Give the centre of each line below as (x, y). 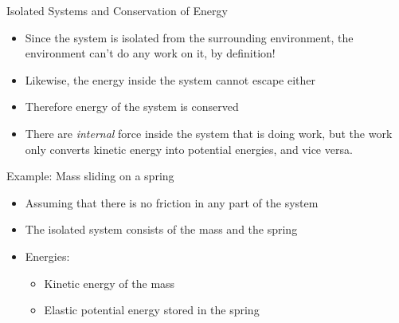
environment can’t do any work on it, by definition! (150, 53)
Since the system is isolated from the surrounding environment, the (189, 37)
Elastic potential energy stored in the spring (152, 310)
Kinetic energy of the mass (110, 283)
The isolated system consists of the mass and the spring (161, 229)
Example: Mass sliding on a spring (90, 176)
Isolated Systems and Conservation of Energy (117, 10)
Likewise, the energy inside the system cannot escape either (170, 79)
